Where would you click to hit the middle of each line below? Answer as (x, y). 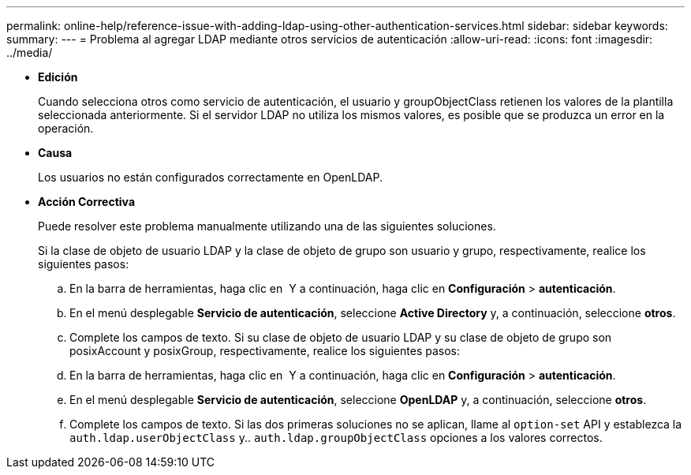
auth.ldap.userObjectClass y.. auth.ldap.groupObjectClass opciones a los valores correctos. (336, 438)
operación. (66, 128)
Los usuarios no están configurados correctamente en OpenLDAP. (210, 177)
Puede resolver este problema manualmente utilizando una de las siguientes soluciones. (267, 226)
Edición (58, 77)
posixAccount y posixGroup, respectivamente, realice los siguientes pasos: (265, 351)
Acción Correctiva (87, 202)
